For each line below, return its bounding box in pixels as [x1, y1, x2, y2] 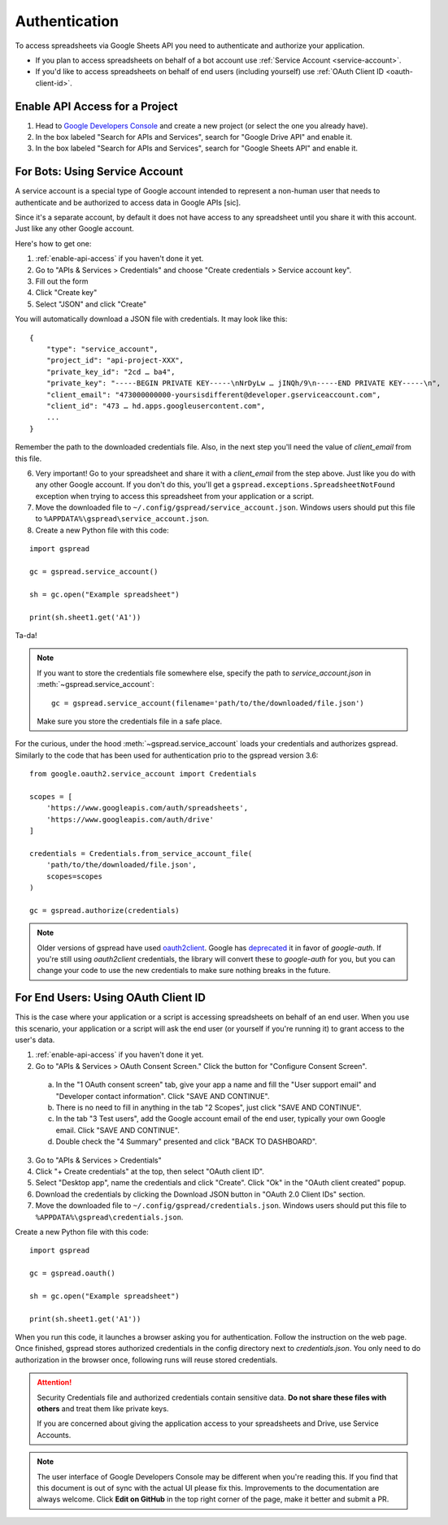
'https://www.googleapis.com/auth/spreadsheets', [46, 803, 248, 813]
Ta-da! [15, 630, 37, 640]
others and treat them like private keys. [37, 1403, 169, 1414]
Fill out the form [35, 276, 89, 286]
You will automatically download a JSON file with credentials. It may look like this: [15, 314, 288, 324]
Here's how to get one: [15, 238, 92, 248]
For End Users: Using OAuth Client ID [15, 991, 207, 1005]
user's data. [15, 1035, 55, 1045]
